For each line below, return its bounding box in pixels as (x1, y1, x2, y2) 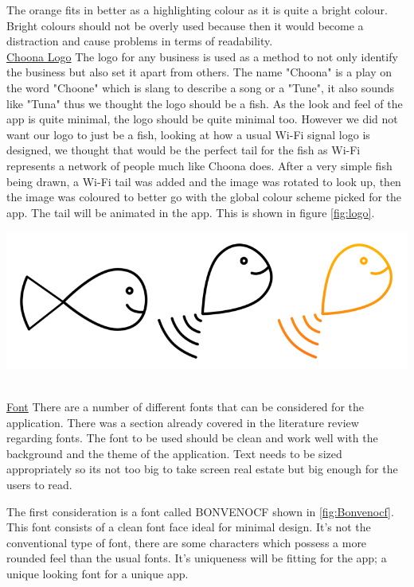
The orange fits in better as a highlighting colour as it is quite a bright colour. (6, 2, 388, 17)
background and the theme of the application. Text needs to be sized (6, 445, 342, 461)
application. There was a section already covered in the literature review (6, 414, 359, 430)
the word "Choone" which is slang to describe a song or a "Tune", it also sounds (6, 79, 395, 95)
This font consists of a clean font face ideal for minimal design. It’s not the (6, 519, 371, 535)
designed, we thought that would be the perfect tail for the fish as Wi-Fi (6, 142, 361, 158)
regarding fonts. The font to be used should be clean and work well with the (6, 430, 378, 446)
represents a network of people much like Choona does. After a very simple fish (6, 157, 393, 173)
